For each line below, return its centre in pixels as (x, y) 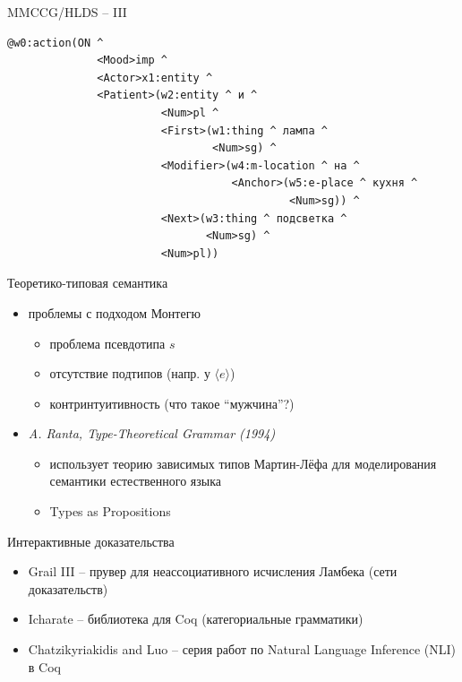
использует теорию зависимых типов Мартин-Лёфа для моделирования (243, 463)
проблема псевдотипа (107, 343)
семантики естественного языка (135, 481)
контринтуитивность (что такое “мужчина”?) (172, 403)
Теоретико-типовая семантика (88, 283)
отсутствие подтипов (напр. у (130, 373)
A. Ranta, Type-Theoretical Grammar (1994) (152, 433)
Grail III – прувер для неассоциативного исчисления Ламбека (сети (213, 571)
